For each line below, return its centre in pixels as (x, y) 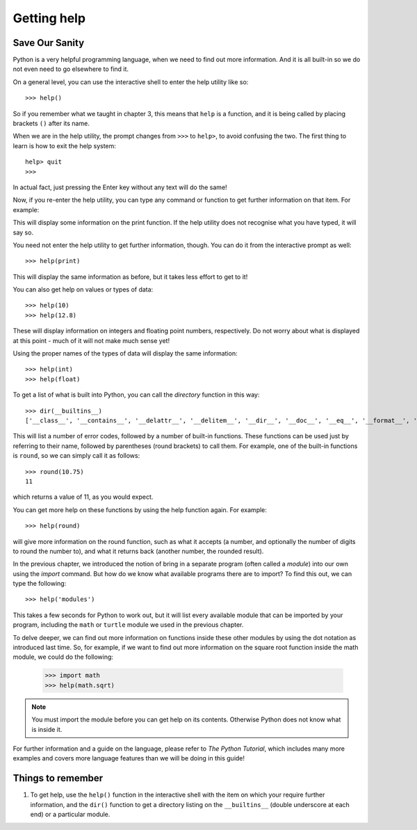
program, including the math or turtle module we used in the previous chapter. (128, 625)
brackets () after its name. (51, 123)
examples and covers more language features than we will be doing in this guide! (129, 758)
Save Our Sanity (49, 43)
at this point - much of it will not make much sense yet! (91, 340)
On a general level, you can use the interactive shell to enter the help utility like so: (131, 82)
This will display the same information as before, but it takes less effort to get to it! (130, 277)
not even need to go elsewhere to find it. (71, 69)
